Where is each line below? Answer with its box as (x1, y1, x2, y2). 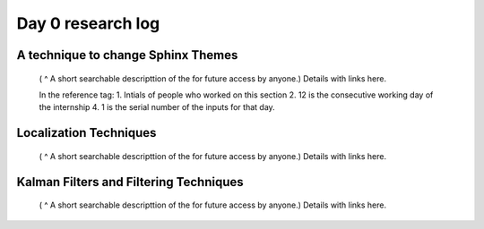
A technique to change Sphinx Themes (16, 47, 238, 63)
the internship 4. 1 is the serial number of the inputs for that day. (39, 102, 275, 113)
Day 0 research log (16, 13, 160, 33)
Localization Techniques (16, 125, 157, 140)
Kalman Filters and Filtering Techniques (16, 174, 244, 190)
